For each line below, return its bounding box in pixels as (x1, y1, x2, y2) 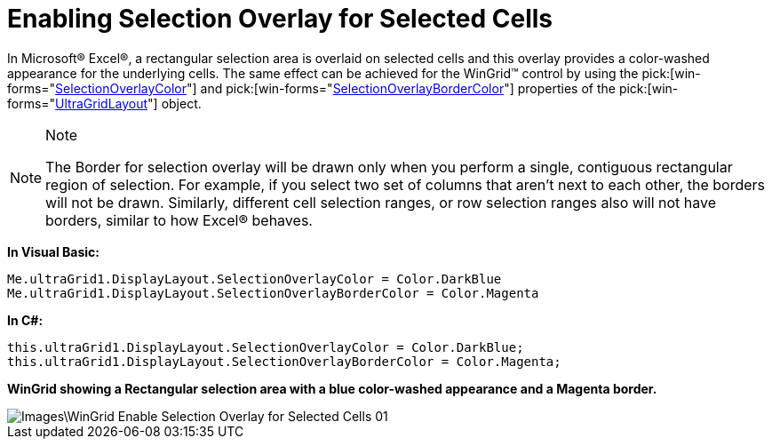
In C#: (7, 312, 44, 328)
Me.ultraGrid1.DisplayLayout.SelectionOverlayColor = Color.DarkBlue (7, 271, 502, 286)
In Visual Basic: (7, 243, 99, 259)
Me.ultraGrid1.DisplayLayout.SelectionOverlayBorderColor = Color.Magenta (7, 285, 539, 300)
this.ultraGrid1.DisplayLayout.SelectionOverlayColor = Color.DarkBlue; (7, 339, 524, 354)
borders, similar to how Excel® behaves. (45, 211, 313, 229)
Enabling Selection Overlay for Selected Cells (7, 4, 553, 34)
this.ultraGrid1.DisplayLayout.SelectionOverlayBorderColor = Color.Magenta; (7, 354, 561, 369)
